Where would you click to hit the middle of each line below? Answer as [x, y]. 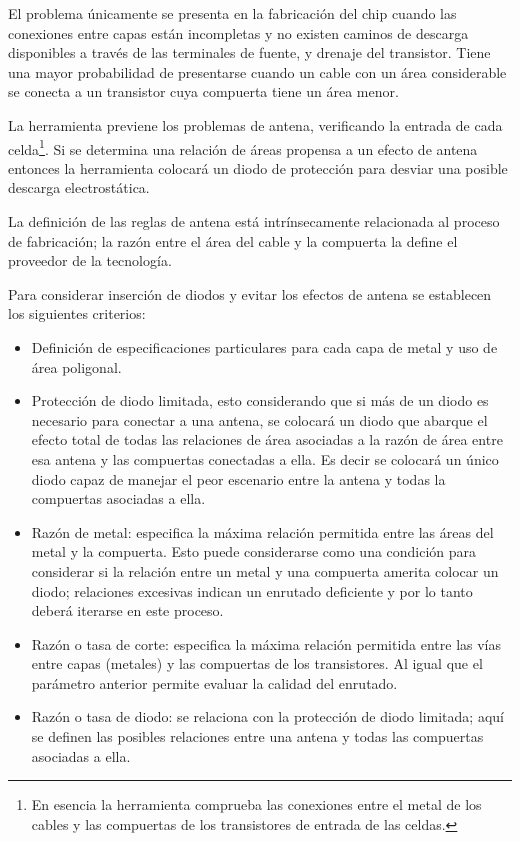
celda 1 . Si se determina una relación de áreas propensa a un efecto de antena [243, 147]
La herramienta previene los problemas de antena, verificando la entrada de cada [255, 124]
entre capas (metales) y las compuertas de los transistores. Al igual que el [257, 663]
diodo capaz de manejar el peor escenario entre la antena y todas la [238, 478]
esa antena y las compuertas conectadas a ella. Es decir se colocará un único [265, 458]
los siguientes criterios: [77, 313]
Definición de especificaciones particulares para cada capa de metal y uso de [264, 346]
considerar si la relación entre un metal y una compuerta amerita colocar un [265, 570]
